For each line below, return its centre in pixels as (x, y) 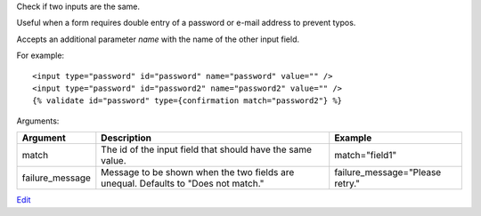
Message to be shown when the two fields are (198, 172)
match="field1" (366, 156)
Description (126, 138)
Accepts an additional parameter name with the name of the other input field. (158, 39)
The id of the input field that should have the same (206, 149)
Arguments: (38, 121)
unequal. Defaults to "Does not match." (183, 184)
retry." (347, 184)
